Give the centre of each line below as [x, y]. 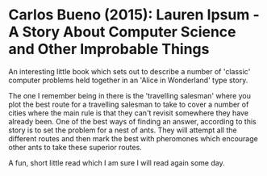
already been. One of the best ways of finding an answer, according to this [132, 121]
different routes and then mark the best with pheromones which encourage [133, 138]
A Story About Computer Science [122, 32]
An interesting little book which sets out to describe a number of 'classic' [129, 71]
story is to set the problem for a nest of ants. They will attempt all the [123, 130]
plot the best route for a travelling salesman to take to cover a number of [129, 104]
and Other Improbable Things [109, 49]
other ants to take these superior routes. [75, 147]
